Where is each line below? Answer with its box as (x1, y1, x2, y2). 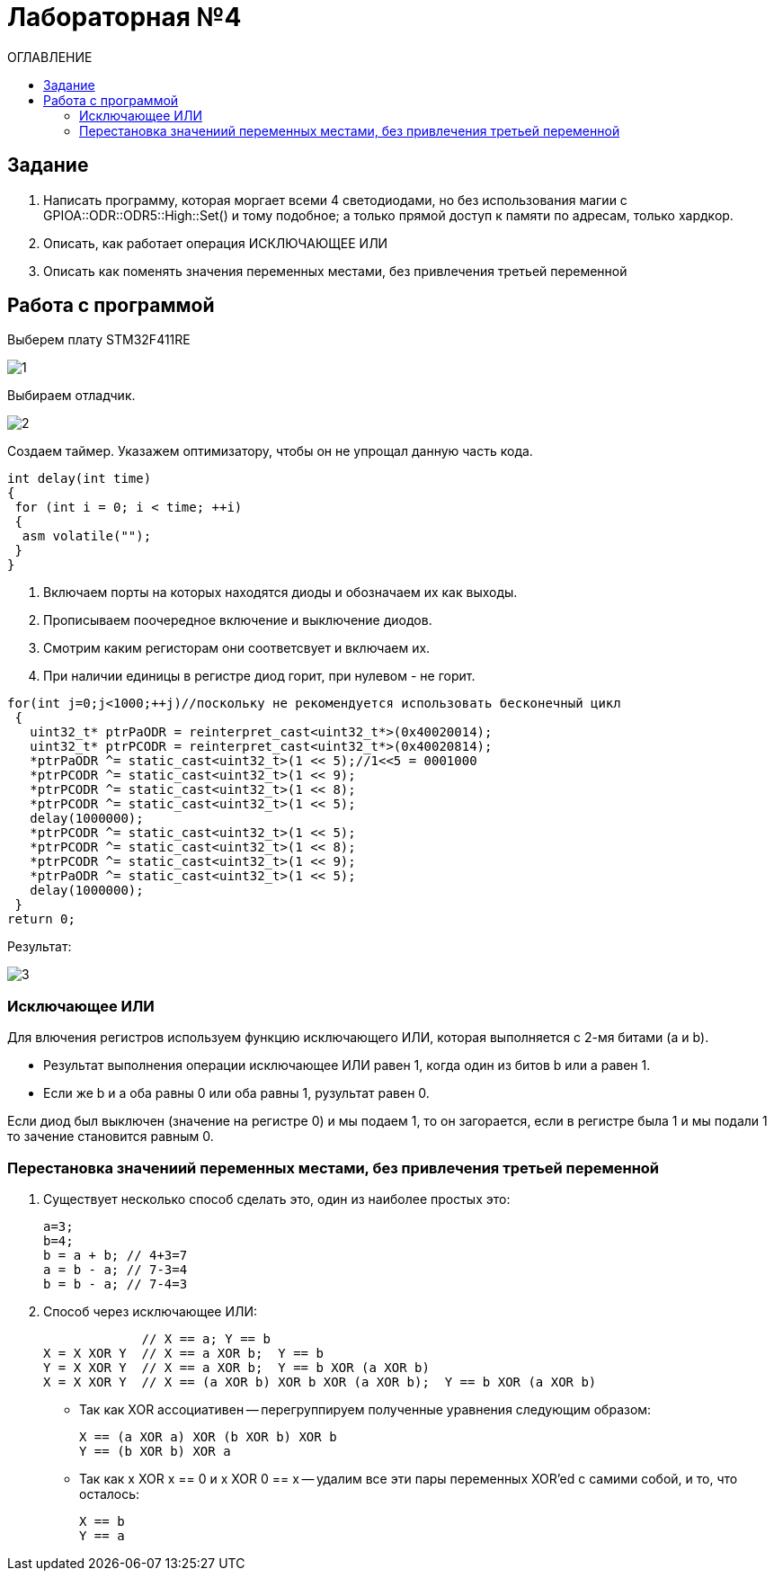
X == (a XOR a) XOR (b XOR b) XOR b (79, 1429, 337, 1444)
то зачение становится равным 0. (7, 1128, 214, 1145)
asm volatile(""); (22, 529, 152, 544)
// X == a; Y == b (141, 1331, 271, 1346)
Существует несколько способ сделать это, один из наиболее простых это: (43, 1190, 511, 1207)
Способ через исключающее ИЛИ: (43, 1303, 258, 1319)
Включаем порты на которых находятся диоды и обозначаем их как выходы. (43, 584, 518, 601)
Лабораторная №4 (7, 2, 242, 32)
